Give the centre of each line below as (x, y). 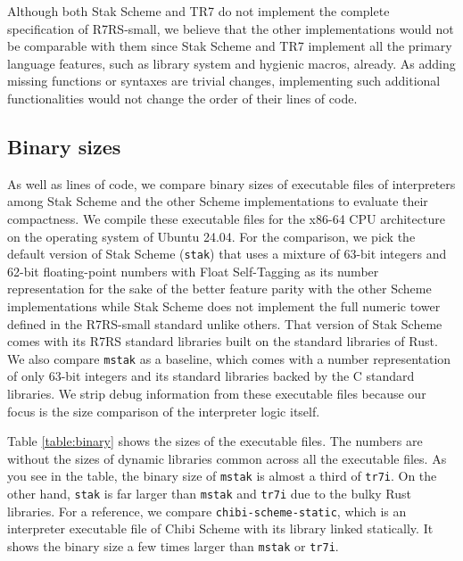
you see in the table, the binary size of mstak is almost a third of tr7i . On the (222, 476)
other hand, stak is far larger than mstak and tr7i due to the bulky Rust (209, 494)
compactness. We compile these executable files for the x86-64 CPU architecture (226, 218)
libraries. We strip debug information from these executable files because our (217, 394)
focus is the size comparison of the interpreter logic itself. (164, 411)
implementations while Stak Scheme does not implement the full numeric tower (224, 305)
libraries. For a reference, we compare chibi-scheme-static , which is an (207, 511)
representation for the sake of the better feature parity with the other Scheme (219, 289)
